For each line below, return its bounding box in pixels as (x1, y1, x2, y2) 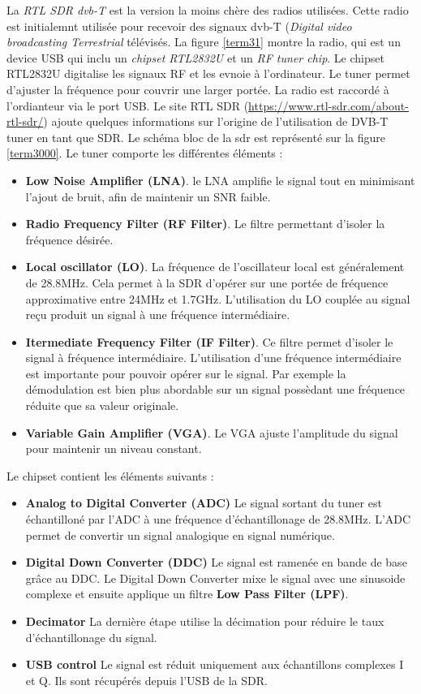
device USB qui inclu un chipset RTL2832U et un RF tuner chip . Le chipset (6, 49, 384, 66)
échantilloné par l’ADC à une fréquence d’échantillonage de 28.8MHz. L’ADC (25, 511, 411, 528)
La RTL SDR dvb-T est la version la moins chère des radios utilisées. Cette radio (6, 2, 409, 18)
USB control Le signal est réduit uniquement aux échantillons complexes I (25, 656, 404, 673)
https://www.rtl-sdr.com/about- (248, 97, 409, 114)
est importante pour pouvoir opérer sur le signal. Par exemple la (25, 364, 346, 381)
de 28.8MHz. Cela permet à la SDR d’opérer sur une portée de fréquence (25, 274, 389, 291)
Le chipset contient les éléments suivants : (6, 467, 214, 484)
